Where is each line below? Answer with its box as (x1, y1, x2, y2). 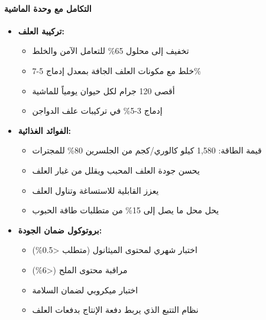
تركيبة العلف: (18, 24, 64, 37)
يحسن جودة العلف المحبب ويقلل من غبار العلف (32, 164, 200, 176)
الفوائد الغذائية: (18, 124, 72, 136)
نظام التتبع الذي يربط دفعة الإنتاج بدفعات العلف (32, 303, 199, 316)
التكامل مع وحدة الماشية (4, 2, 92, 14)
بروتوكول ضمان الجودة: (18, 223, 102, 236)
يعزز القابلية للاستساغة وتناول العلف (32, 184, 159, 196)
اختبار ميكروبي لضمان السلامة (32, 283, 138, 296)
